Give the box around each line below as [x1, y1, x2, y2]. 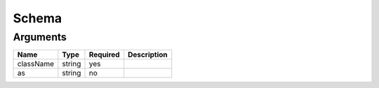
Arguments [13, 31, 67, 43]
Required [88, 50, 120, 59]
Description [127, 50, 168, 59]
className [17, 59, 55, 69]
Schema [13, 10, 62, 26]
